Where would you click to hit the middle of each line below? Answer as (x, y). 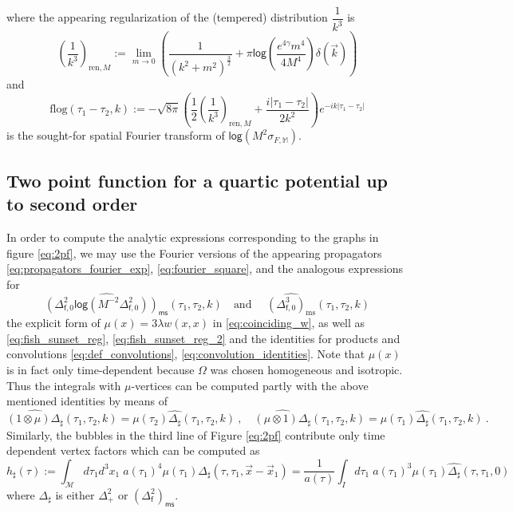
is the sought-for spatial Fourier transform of (116, 135)
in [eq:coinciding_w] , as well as (289, 323)
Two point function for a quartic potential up (197, 180)
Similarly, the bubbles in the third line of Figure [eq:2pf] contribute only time (196, 434)
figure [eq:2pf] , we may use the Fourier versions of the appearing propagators (194, 253)
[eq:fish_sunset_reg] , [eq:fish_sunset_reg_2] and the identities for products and (203, 338)
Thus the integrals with (64, 385)
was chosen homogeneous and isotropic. (306, 370)
